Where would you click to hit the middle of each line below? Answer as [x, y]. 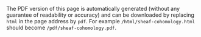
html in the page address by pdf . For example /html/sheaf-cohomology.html [101, 21]
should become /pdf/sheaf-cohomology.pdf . [62, 27]
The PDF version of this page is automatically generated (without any [93, 9]
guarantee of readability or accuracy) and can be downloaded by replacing [100, 15]
